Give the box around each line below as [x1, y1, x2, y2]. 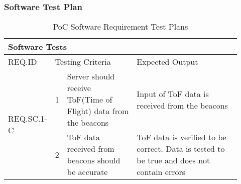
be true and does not [137, 154, 210, 166]
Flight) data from [67, 105, 129, 117]
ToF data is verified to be [137, 131, 226, 143]
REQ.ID [8, 56, 37, 68]
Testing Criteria [55, 56, 111, 68]
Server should [67, 70, 115, 82]
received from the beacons [137, 99, 228, 111]
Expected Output [137, 56, 198, 68]
